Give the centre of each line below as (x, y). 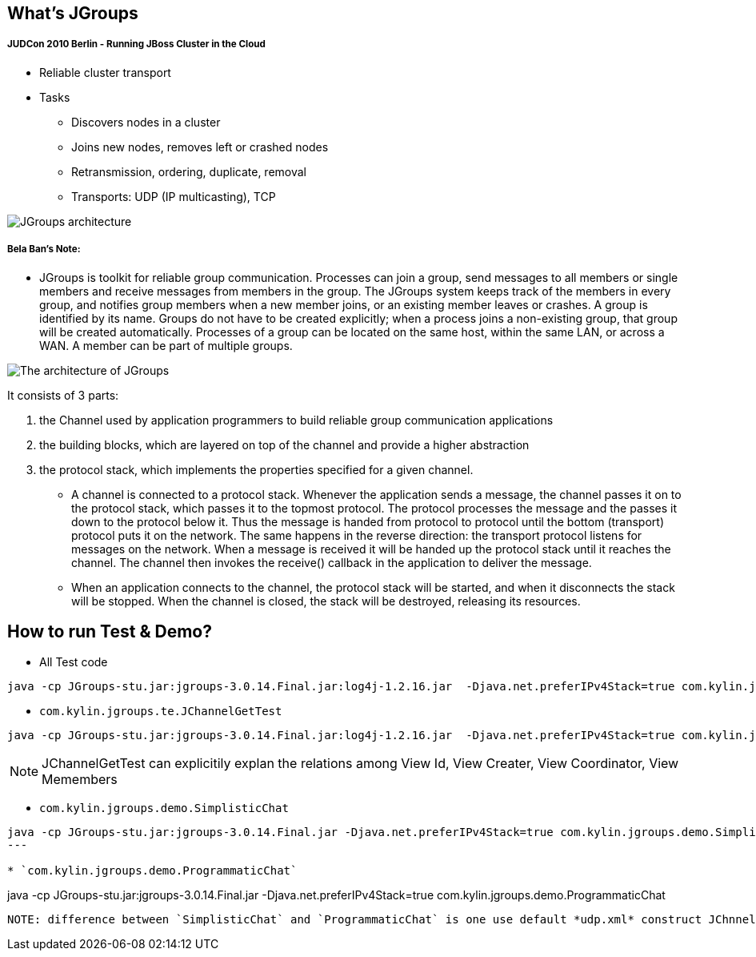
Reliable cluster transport (105, 72)
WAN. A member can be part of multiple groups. (166, 345)
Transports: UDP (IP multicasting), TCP (174, 196)
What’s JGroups (73, 13)
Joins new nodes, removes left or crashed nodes (200, 147)
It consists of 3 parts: (63, 395)
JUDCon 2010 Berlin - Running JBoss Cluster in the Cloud (136, 44)
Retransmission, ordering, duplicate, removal (189, 171)
